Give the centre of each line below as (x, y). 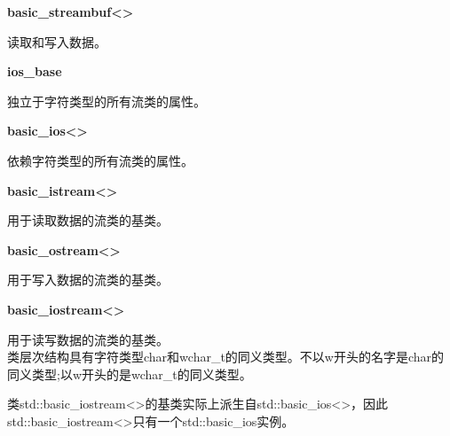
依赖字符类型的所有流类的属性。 (100, 160)
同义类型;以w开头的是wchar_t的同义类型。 (130, 374)
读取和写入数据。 (57, 41)
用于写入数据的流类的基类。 (88, 280)
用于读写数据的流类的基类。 (88, 339)
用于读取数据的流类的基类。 (88, 220)
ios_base (35, 71)
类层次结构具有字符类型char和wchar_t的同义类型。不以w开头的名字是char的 (226, 357)
